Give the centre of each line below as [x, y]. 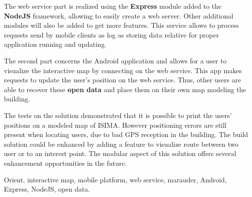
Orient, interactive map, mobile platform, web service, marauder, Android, [115, 179]
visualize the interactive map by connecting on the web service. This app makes [123, 70]
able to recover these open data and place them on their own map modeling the [125, 89]
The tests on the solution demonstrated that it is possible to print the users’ [118, 115]
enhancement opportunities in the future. [65, 163]
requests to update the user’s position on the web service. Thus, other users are [123, 80]
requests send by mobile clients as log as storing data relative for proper [111, 34]
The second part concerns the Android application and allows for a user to [115, 60]
